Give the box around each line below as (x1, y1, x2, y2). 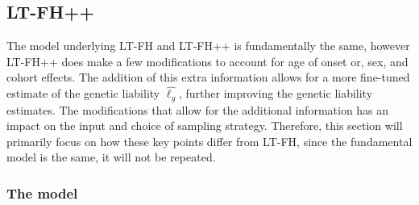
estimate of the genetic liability (6, 85, 160, 102)
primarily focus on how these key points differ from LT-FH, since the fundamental (6, 132, 413, 149)
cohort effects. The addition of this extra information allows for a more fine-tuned (6, 69, 410, 86)
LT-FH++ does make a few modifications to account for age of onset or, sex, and (6, 52, 409, 69)
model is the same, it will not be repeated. (6, 149, 216, 165)
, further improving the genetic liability (178, 85, 373, 102)
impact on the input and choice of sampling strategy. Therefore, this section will (6, 117, 403, 134)
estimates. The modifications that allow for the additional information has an (6, 101, 389, 118)
